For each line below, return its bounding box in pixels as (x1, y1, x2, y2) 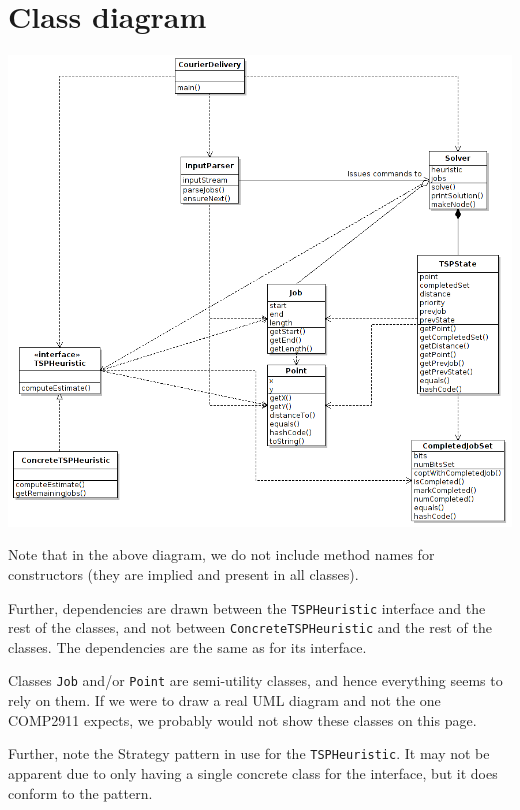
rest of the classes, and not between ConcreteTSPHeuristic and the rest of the (8, 617, 492, 638)
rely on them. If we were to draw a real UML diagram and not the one (8, 690, 441, 711)
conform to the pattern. (8, 782, 153, 803)
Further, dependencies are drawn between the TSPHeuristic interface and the (8, 597, 486, 618)
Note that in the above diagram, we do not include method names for (8, 544, 435, 565)
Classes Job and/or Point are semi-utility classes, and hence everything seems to (8, 670, 503, 691)
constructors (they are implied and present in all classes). (8, 563, 359, 584)
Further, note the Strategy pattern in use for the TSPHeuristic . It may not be (8, 743, 490, 764)
